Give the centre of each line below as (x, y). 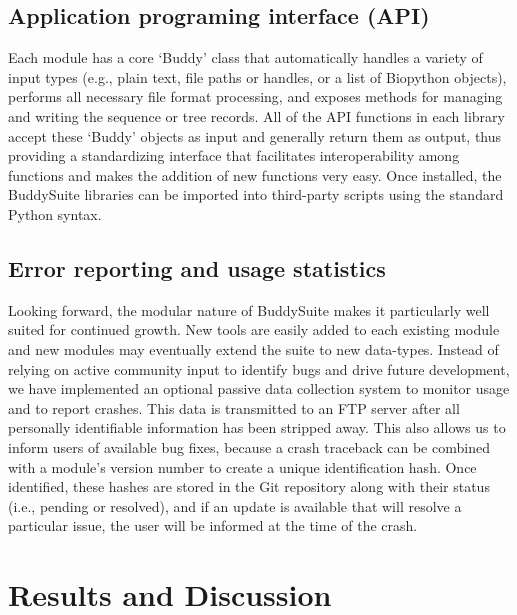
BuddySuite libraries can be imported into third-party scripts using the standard (256, 194)
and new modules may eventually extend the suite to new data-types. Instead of (253, 348)
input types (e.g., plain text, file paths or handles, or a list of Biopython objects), (257, 76)
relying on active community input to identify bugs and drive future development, (259, 368)
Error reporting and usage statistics (197, 267)
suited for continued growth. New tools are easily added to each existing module (254, 329)
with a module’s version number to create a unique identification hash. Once (242, 466)
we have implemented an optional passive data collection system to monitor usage (259, 388)
